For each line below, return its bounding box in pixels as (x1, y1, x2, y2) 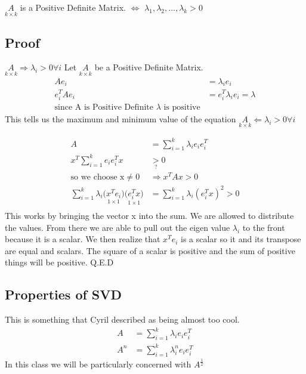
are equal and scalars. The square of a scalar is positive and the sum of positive (5, 244, 295, 256)
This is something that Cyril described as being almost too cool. (5, 313, 240, 326)
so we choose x (70, 173, 125, 182)
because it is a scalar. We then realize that (5, 233, 160, 245)
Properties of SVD (5, 285, 122, 304)
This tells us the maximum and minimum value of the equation (5, 112, 236, 125)
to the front (242, 221, 285, 233)
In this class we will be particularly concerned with (5, 357, 191, 370)
